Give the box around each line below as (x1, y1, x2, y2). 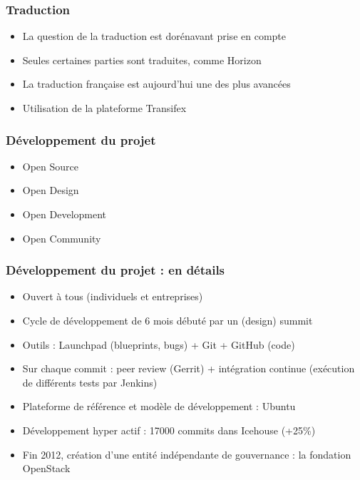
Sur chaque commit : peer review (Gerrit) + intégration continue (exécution (22, 361, 355, 376)
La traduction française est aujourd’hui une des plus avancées (22, 76, 291, 91)
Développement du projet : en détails (6, 261, 225, 279)
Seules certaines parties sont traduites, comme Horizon (22, 52, 262, 67)
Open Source (22, 158, 79, 173)
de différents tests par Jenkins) (22, 374, 158, 389)
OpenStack (22, 461, 71, 476)
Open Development (22, 207, 107, 221)
